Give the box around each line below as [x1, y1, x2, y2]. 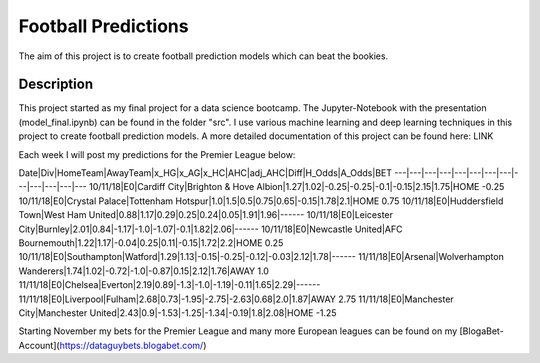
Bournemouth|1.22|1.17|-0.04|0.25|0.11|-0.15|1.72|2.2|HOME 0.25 [18, 236, 284, 249]
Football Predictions [18, 15, 189, 37]
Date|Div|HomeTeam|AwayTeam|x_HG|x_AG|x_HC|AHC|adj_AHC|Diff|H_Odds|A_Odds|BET [18, 167, 392, 179]
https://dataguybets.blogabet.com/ [59, 339, 204, 351]
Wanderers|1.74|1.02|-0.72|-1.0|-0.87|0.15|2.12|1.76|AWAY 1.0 [18, 265, 270, 277]
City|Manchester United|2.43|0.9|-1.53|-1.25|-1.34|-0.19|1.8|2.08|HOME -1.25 [18, 306, 337, 319]
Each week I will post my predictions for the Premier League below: [18, 148, 296, 160]
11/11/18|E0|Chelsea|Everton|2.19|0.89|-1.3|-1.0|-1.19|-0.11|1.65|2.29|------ [18, 279, 321, 291]
